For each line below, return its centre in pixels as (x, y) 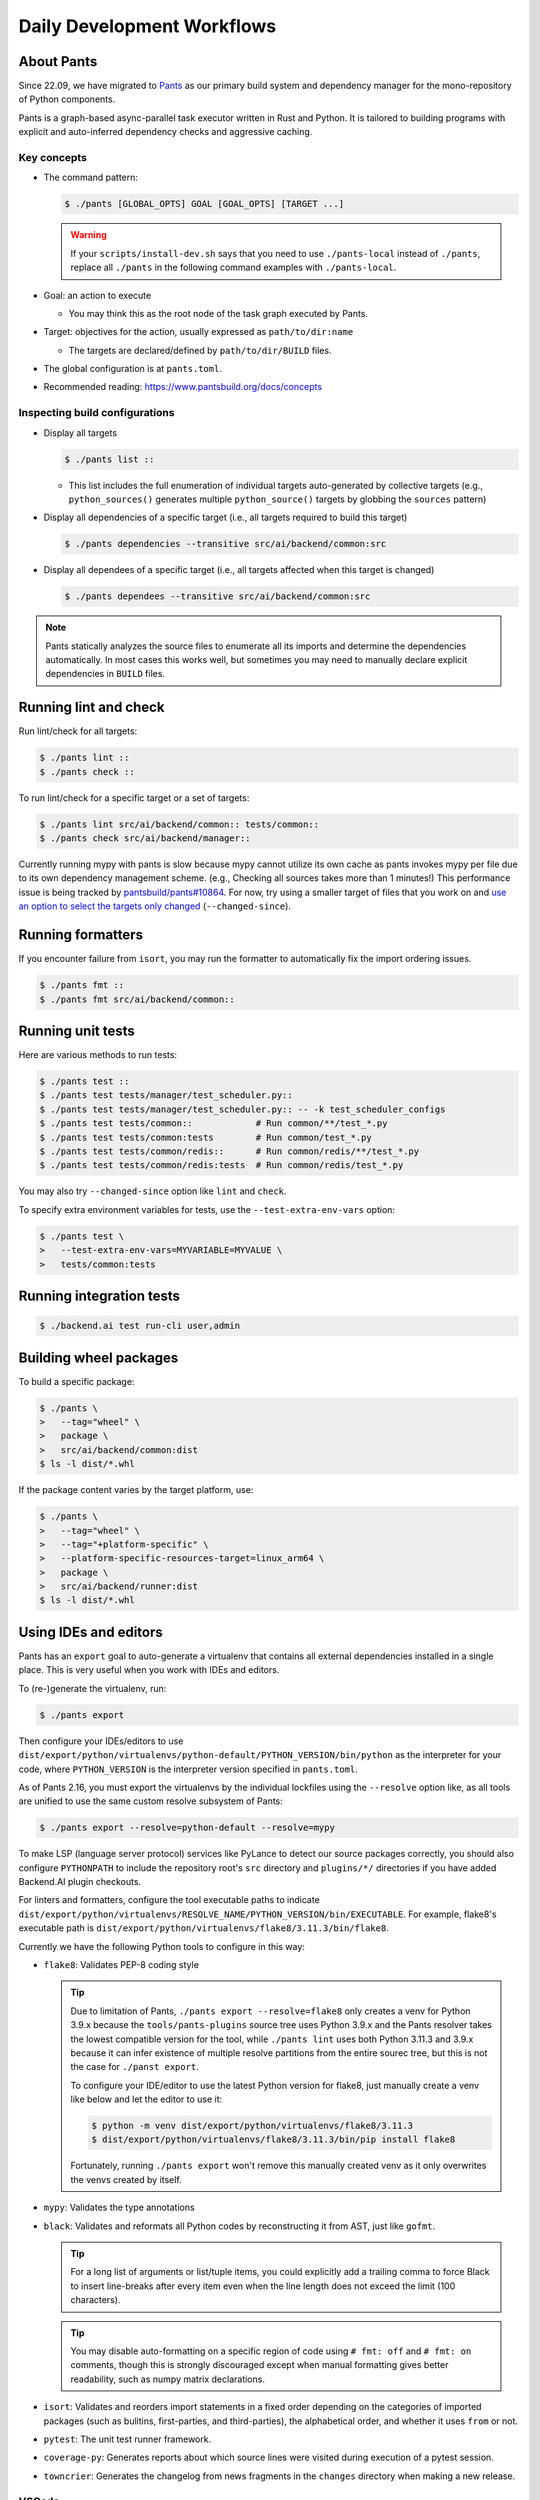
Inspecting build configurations (96, 413)
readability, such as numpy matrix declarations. (167, 2379)
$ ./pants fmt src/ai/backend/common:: (137, 999)
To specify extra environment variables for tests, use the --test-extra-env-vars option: (206, 1209)
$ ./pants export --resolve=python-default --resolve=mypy (187, 1828)
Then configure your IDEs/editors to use (101, 1741)
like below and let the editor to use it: (146, 2099)
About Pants (58, 61)
